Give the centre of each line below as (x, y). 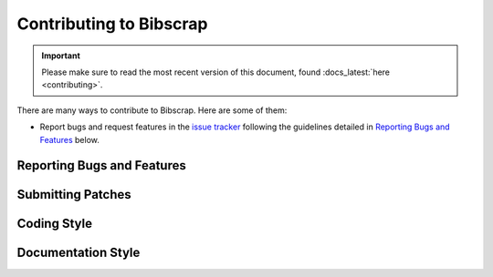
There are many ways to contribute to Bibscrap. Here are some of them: (152, 110)
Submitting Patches (74, 195)
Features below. (69, 139)
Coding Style (55, 224)
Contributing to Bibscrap (112, 24)
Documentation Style (79, 253)
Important (61, 56)
